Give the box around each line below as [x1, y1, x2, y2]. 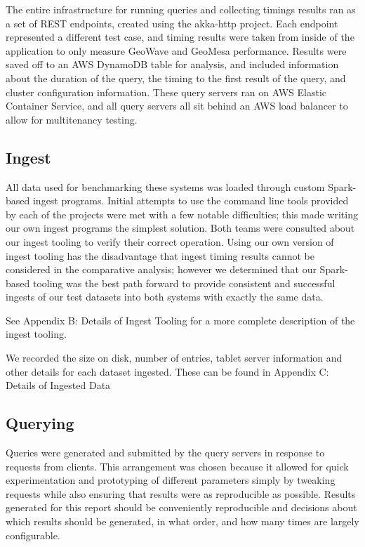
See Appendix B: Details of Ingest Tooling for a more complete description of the [6, 312, 355, 327]
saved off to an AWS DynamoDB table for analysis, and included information [6, 57, 339, 72]
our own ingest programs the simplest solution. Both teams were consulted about [6, 220, 355, 235]
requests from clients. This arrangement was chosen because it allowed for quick [6, 459, 349, 473]
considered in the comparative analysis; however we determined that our [6, 262, 317, 277]
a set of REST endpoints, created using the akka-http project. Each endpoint [6, 15, 338, 30]
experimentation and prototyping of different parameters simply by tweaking [6, 473, 336, 487]
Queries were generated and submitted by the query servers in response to [6, 445, 325, 460]
